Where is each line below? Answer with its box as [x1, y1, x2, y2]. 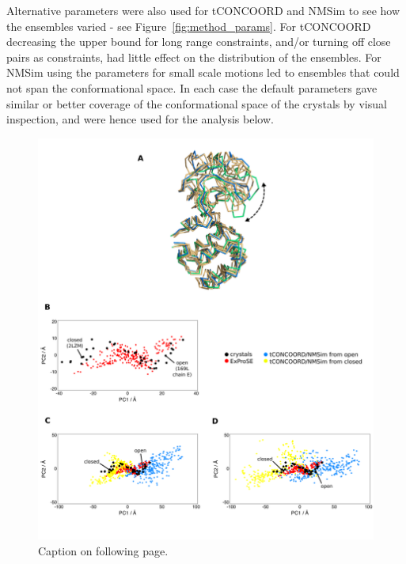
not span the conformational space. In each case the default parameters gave [6, 79, 378, 96]
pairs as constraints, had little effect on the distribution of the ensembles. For [6, 48, 381, 65]
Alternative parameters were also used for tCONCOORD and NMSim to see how [6, 2, 400, 18]
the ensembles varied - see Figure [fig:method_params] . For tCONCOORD [6, 17, 371, 34]
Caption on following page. [38, 542, 169, 558]
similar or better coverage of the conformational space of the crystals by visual [6, 95, 387, 112]
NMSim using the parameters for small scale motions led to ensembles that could [6, 64, 400, 81]
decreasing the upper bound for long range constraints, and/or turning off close [6, 33, 391, 50]
